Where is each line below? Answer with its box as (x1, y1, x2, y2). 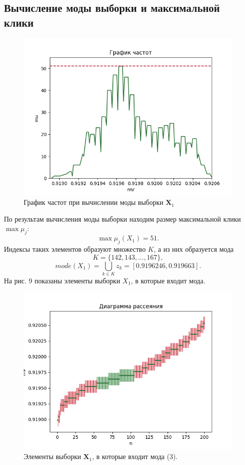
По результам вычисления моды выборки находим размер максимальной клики (4, 213, 241, 224)
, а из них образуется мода (153, 243, 234, 254)
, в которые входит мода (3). (92, 451, 178, 462)
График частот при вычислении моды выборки (24, 197, 164, 207)
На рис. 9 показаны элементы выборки (4, 275, 120, 285)
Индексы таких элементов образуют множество (4, 243, 146, 254)
